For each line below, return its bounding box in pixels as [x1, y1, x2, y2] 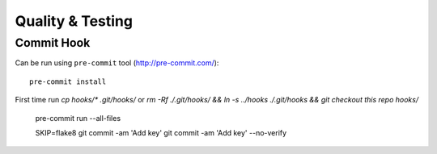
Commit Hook [15, 35, 91, 50]
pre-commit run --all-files [35, 113, 121, 123]
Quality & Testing [15, 12, 134, 30]
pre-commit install [29, 77, 107, 86]
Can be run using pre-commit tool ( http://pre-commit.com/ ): [15, 58, 219, 68]
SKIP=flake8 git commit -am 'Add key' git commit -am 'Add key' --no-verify [35, 127, 287, 137]
